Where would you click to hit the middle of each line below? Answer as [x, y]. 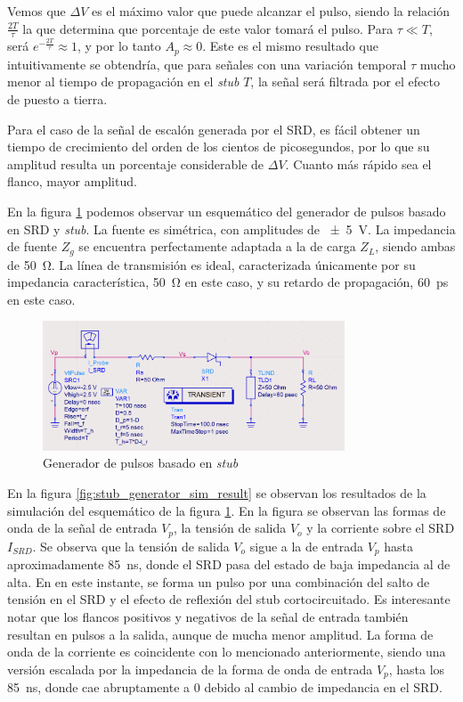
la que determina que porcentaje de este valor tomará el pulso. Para [208, 28]
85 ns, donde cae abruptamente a [99, 687]
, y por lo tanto [119, 46]
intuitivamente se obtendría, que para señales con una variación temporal [207, 64]
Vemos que [37, 11]
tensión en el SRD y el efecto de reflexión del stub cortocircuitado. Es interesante [229, 599]
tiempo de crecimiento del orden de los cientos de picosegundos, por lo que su [219, 147]
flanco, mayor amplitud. [72, 181]
